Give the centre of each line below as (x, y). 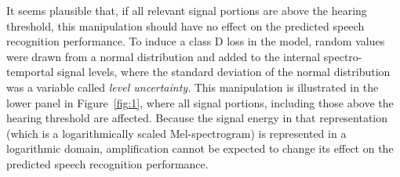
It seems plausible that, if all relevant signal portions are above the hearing (187, 10)
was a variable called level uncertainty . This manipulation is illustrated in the (193, 87)
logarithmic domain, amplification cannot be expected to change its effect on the (200, 148)
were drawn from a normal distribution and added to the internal (164, 56)
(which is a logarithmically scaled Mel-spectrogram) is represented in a (176, 133)
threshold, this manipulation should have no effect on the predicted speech (185, 25)
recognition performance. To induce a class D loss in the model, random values (196, 41)
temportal (30, 72)
